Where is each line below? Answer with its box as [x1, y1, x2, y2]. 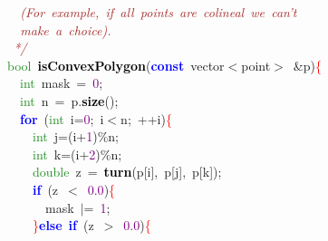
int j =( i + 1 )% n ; [33, 127, 119, 146]
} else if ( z [33, 216, 94, 235]
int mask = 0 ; [20, 73, 103, 92]
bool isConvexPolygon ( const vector [7, 55, 225, 74]
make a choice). [20, 20, 111, 39]
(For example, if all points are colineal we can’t [20, 3, 297, 21]
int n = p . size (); [20, 91, 119, 110]
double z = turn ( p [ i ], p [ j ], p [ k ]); [33, 162, 222, 181]
